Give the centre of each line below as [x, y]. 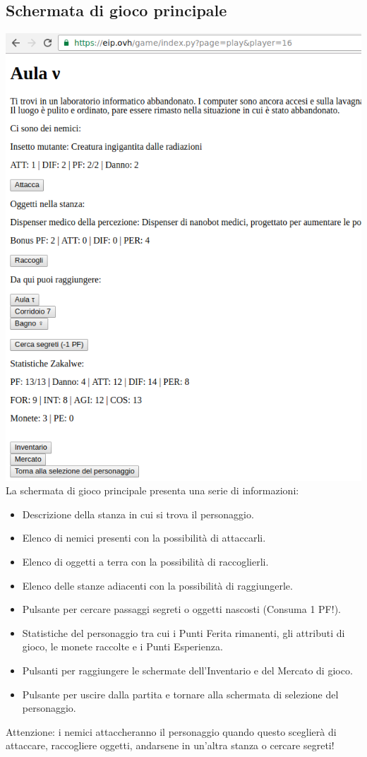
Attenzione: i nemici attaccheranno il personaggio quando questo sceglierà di [171, 731]
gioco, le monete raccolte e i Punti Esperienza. [122, 646]
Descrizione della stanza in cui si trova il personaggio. [138, 514]
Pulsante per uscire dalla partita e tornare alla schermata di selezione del [180, 694]
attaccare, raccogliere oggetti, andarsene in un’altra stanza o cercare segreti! [170, 745]
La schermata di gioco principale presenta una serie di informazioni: [152, 490]
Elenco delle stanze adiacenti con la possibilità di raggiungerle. [157, 585]
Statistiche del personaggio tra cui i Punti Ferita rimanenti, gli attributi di [183, 632]
